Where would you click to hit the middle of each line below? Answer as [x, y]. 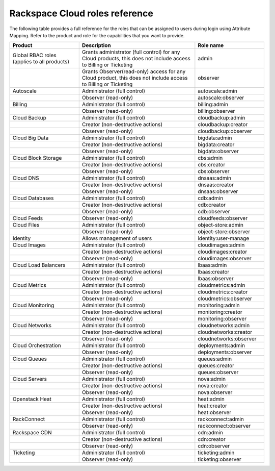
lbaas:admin [212, 265]
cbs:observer [214, 171]
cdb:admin [211, 198]
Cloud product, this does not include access [135, 78]
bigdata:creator [216, 144]
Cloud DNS [26, 178]
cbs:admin [210, 158]
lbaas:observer [216, 279]
